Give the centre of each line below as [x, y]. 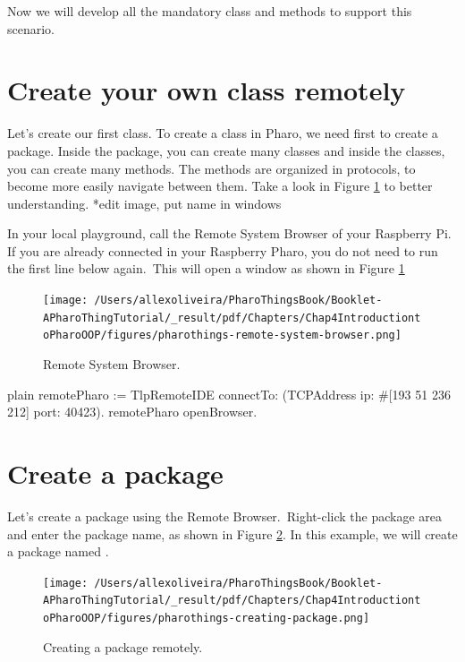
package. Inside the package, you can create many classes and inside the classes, [226, 150]
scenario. [31, 28]
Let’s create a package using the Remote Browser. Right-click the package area [225, 516]
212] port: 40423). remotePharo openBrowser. [132, 412]
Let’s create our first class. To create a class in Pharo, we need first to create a [223, 133]
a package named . [58, 551]
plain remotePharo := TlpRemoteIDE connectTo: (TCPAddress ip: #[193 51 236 [229, 394]
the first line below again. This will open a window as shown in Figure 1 [206, 268]
